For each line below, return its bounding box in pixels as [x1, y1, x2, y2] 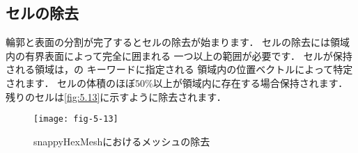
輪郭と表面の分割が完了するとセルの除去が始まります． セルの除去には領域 [6, 35, 350, 49]
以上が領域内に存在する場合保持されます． [153, 75, 348, 90]
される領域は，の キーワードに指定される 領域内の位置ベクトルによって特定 [6, 62, 353, 76]
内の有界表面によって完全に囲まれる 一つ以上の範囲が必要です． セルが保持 [6, 48, 352, 63]
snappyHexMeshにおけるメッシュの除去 [33, 134, 210, 148]
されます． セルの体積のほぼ [6, 75, 136, 90]
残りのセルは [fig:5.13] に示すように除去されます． [6, 89, 226, 104]
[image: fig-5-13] [33, 114, 118, 124]
